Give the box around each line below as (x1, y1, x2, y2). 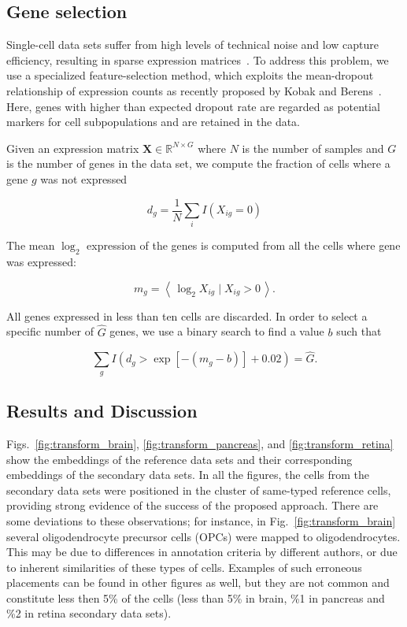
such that (336, 323, 382, 339)
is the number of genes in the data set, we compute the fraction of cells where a (6, 155, 390, 172)
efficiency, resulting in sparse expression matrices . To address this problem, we (6, 51, 389, 68)
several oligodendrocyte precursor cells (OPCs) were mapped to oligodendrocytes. (6, 528, 401, 544)
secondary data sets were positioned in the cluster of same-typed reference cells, (6, 481, 391, 498)
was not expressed (40, 170, 128, 187)
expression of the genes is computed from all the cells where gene (87, 237, 401, 254)
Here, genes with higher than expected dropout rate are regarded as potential (6, 98, 380, 114)
